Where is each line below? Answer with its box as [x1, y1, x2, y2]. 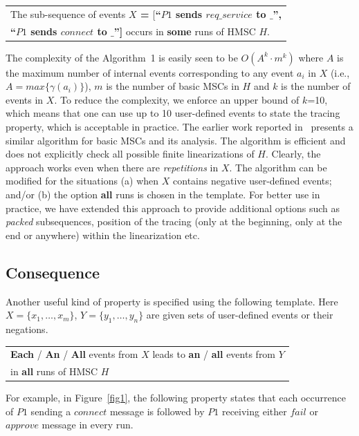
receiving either [221, 404, 287, 418]
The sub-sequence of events [10, 6, 126, 21]
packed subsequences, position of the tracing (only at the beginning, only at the [6, 214, 342, 229]
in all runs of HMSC [10, 364, 98, 379]
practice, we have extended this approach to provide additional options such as [6, 200, 340, 215]
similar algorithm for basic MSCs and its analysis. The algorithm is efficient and [6, 133, 346, 147]
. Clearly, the [266, 146, 321, 161]
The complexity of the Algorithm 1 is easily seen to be [6, 50, 238, 64]
